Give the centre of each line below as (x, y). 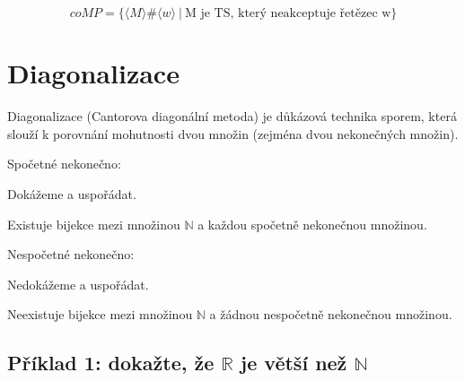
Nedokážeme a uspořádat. (78, 284)
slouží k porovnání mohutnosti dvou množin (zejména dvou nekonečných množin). (233, 133)
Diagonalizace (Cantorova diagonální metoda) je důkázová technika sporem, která (232, 116)
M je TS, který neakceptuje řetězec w (288, 13)
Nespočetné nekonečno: (71, 254)
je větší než (294, 363)
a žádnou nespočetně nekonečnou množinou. (331, 314)
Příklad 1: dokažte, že (111, 363)
